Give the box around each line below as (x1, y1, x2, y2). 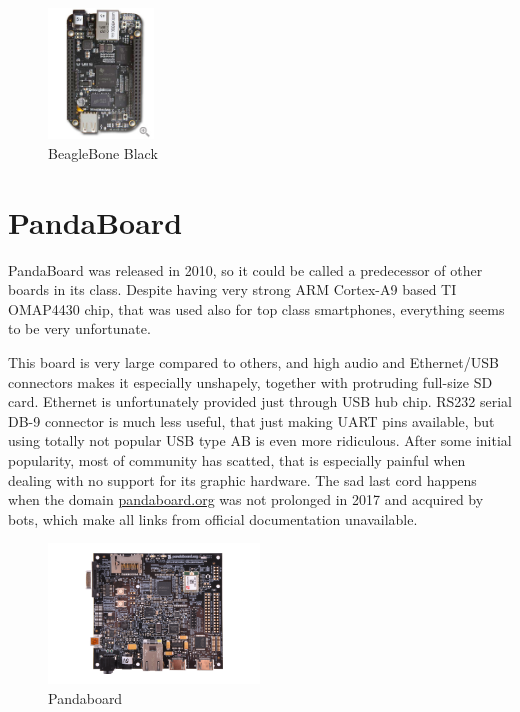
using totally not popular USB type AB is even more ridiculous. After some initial (8, 430, 512, 451)
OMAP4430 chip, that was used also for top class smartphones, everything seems (8, 298, 505, 319)
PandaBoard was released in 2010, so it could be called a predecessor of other (8, 259, 483, 280)
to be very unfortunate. (8, 318, 151, 339)
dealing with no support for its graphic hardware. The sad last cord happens (8, 469, 477, 490)
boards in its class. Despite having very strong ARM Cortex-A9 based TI (8, 279, 457, 300)
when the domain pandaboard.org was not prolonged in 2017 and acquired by (8, 489, 484, 510)
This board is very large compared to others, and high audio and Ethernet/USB (8, 352, 499, 372)
